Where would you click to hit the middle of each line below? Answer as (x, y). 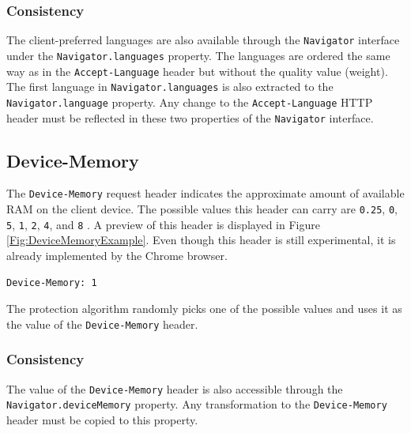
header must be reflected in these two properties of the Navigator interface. (190, 117)
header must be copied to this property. (102, 419)
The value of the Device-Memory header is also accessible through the (175, 388)
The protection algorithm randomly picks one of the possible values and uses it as (204, 309)
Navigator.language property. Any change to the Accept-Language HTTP (190, 102)
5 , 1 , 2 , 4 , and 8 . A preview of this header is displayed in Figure (163, 224)
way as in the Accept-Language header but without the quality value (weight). (197, 71)
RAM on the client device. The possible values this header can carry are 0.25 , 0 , (202, 209)
